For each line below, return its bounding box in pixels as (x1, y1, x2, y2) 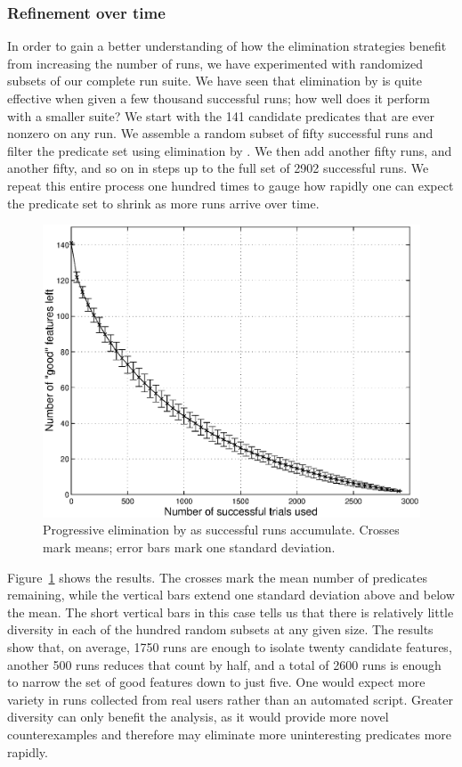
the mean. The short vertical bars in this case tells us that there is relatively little (7, 602, 454, 621)
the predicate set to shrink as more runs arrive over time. (7, 193, 320, 212)
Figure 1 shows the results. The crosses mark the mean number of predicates (7, 567, 427, 586)
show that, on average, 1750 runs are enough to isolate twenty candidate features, (7, 637, 452, 656)
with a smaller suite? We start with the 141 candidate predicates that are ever (7, 106, 434, 125)
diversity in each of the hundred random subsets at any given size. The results (7, 620, 434, 639)
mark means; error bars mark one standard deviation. (43, 538, 336, 557)
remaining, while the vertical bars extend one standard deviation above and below (7, 585, 455, 604)
